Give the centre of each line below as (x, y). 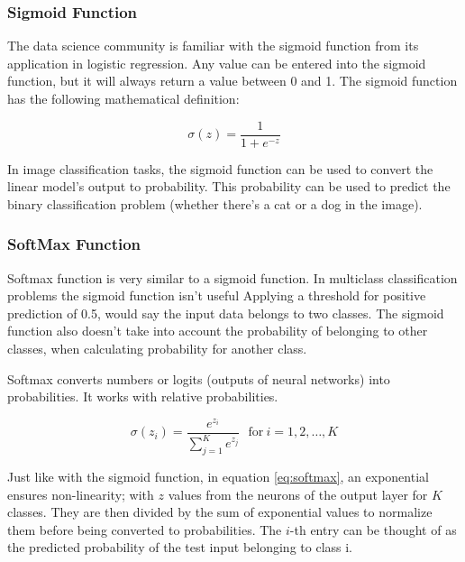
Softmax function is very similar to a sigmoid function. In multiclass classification (232, 277)
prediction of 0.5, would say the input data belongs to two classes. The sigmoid (226, 313)
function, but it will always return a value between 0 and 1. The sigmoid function (232, 81)
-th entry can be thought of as (373, 529)
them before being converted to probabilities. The (145, 529)
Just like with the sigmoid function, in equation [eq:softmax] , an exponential (218, 477)
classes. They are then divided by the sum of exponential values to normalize (220, 512)
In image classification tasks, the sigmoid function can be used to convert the (220, 168)
